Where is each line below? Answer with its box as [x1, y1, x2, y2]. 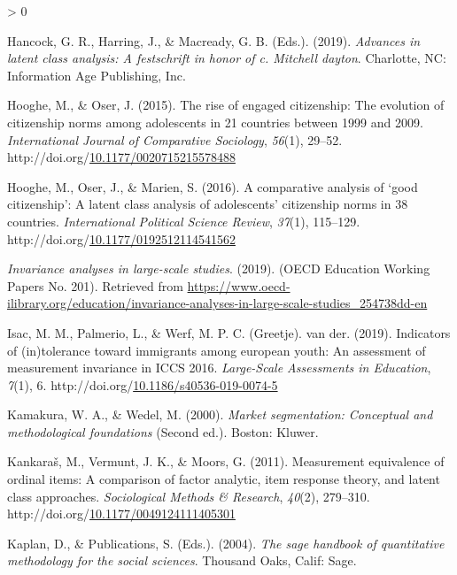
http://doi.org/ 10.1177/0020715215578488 [7, 148, 236, 166]
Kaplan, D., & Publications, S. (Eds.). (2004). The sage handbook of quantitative [7, 533, 445, 552]
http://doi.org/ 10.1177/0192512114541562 [7, 229, 236, 248]
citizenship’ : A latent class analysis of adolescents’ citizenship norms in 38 [7, 195, 408, 213]
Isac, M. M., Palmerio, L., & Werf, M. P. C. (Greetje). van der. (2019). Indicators [7, 323, 451, 341]
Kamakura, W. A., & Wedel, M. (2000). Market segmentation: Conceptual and [7, 405, 433, 424]
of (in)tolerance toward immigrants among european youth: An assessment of [7, 341, 426, 359]
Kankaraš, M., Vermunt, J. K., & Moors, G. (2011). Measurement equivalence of [7, 452, 445, 471]
